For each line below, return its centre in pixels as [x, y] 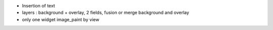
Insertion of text [38, 6]
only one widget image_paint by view [61, 19]
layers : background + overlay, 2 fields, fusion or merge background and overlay [106, 13]
